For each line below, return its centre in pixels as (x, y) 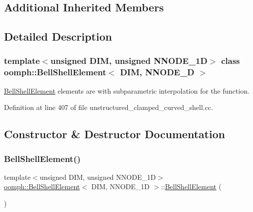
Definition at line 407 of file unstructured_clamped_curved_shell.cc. (109, 107)
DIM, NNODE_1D (121, 186)
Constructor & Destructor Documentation (115, 134)
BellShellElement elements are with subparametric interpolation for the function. (127, 90)
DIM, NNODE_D (157, 72)
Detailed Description (58, 36)
